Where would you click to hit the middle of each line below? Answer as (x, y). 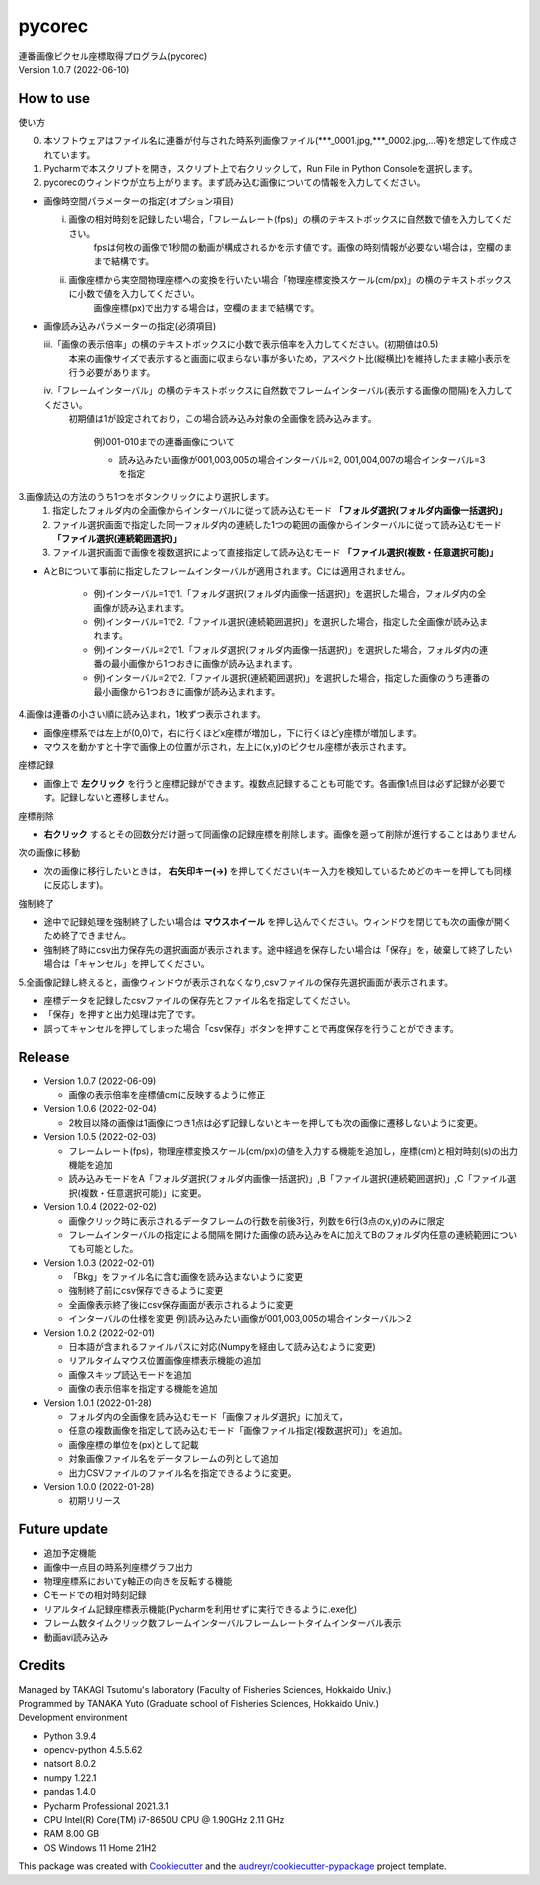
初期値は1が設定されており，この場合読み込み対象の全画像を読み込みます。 (222, 419)
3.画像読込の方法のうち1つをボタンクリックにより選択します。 (146, 496)
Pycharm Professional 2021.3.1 (106, 1806)
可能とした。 (112, 1249)
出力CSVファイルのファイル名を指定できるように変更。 (182, 1472)
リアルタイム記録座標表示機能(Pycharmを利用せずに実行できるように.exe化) (200, 1609)
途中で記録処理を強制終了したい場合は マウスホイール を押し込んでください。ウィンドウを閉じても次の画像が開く (277, 921)
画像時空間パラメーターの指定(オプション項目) (138, 201)
